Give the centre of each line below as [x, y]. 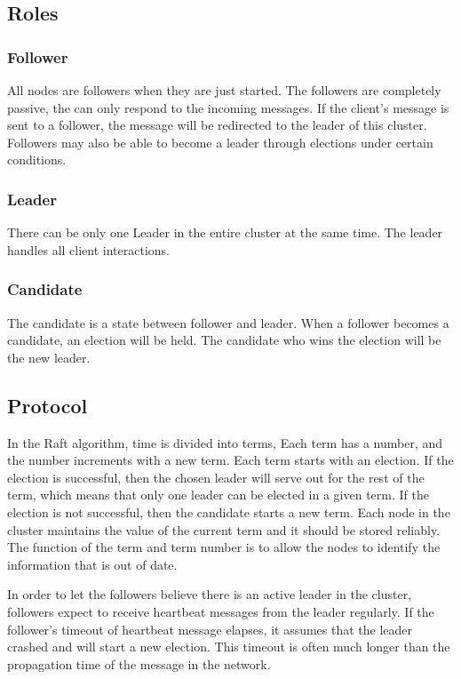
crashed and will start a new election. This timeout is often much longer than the [229, 647]
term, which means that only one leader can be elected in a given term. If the [218, 495]
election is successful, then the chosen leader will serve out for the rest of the [216, 477]
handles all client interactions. [88, 249]
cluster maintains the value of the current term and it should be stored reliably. [224, 529]
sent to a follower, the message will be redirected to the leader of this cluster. [217, 125]
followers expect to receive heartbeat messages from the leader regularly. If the [221, 611]
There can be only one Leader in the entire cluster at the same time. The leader [225, 232]
